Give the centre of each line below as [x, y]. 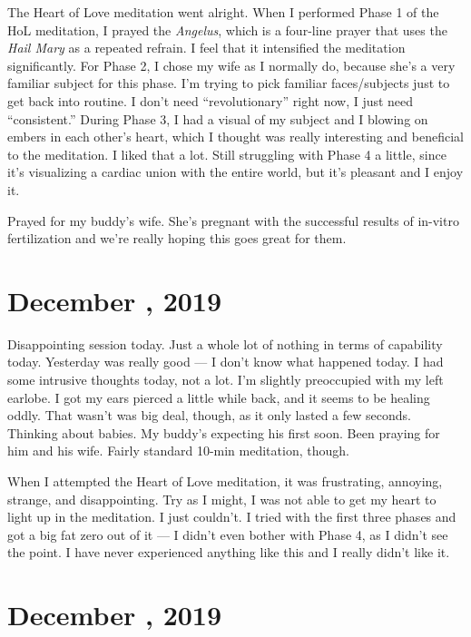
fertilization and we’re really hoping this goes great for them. [177, 238]
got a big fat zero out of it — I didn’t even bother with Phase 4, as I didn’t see [228, 534]
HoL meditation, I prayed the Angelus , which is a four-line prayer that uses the [227, 29]
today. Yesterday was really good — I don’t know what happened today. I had [226, 362]
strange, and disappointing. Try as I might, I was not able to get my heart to [222, 499]
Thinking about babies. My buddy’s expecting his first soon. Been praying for [224, 432]
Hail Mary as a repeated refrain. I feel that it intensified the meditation [206, 48]
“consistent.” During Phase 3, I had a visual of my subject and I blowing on [218, 118]
